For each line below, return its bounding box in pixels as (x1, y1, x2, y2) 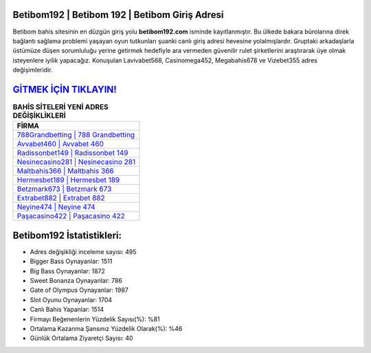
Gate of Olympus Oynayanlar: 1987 (30, 286, 128, 295)
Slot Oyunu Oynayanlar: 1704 (30, 295, 113, 304)
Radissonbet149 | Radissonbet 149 (16, 148, 128, 158)
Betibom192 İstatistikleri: (12, 229, 122, 241)
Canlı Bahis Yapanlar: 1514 (30, 306, 104, 314)
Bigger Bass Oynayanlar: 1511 (30, 258, 113, 266)
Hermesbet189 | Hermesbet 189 (16, 175, 120, 185)
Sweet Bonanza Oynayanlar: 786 (30, 277, 123, 285)
